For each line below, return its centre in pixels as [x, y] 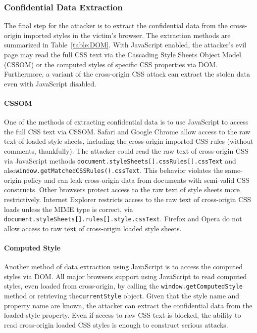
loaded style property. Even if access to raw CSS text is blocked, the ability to [123, 315]
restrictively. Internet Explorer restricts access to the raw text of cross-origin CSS [128, 199]
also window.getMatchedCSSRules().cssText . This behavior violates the [114, 170]
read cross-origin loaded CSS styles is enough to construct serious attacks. [116, 324]
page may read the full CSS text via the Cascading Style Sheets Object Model [123, 54]
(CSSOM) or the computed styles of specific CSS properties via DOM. [111, 64]
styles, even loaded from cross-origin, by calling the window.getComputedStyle [124, 286]
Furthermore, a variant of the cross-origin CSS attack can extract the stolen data [127, 74]
